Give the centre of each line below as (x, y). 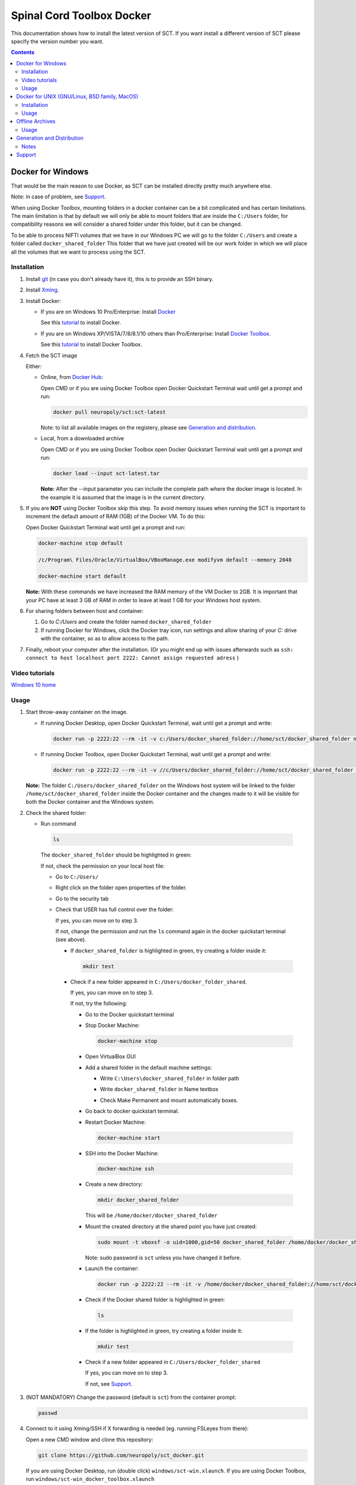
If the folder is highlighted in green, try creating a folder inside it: (164, 1331)
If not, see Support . (109, 1383)
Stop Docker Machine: (112, 1025)
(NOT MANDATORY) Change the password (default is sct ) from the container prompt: (131, 1397)
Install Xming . (42, 290)
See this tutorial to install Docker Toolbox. (91, 345)
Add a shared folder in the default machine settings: (149, 1067)
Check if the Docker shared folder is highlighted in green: (155, 1300)
